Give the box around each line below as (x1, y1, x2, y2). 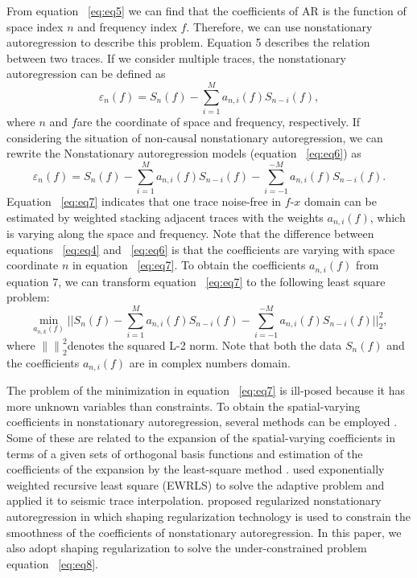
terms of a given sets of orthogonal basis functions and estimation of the (6, 445, 363, 461)
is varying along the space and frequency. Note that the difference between (6, 225, 374, 242)
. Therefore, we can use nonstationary (186, 18, 373, 35)
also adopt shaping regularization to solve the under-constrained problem (6, 539, 367, 556)
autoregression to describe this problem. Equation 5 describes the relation (6, 34, 370, 51)
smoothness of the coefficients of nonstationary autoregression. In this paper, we (6, 523, 402, 540)
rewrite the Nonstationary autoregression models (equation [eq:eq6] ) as (6, 145, 361, 162)
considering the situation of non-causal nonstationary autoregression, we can (6, 129, 383, 146)
